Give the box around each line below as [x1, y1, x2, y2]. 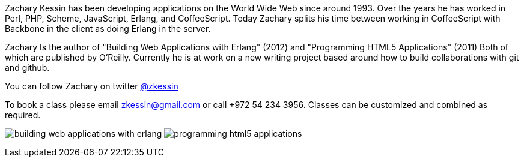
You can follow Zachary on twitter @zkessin [5, 81, 178, 91]
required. [5, 110, 41, 120]
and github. [5, 62, 50, 73]
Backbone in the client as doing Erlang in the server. [5, 23, 211, 34]
